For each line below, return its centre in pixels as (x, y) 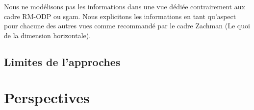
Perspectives (47, 98)
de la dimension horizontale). (48, 35)
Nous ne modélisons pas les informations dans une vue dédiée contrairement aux (125, 6)
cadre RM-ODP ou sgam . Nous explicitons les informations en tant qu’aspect (120, 16)
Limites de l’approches (62, 61)
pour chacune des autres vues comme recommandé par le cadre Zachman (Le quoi (127, 26)
